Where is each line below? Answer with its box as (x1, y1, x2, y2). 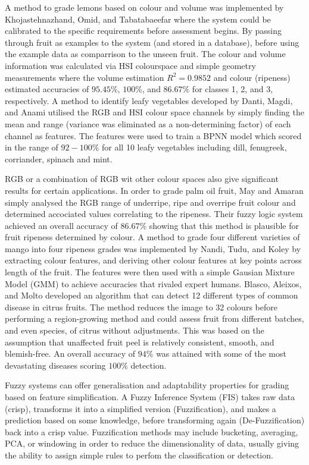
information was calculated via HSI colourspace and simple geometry (5, 59, 256, 71)
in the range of (5, 141, 58, 153)
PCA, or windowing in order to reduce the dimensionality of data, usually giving (5, 437, 299, 450)
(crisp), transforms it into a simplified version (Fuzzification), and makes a (5, 402, 276, 414)
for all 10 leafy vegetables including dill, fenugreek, (102, 141, 287, 153)
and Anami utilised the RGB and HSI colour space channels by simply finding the (5, 106, 304, 118)
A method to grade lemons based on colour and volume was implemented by (5, 1, 284, 13)
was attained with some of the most (156, 347, 286, 360)
